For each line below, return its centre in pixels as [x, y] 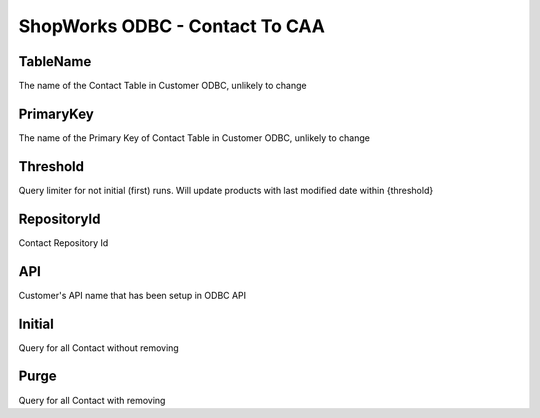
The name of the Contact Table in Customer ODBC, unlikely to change [162, 86]
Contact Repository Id [63, 242]
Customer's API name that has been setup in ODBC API [132, 295]
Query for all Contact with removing [92, 400]
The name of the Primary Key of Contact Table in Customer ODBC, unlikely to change [194, 137]
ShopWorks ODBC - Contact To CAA [171, 26]
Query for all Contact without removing [98, 347]
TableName [55, 61]
